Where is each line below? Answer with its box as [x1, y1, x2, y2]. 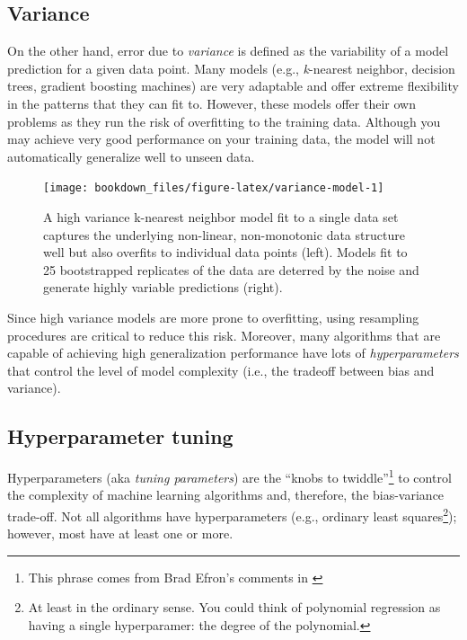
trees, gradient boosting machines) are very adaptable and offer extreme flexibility [7, 76, 459, 95]
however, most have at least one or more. [7, 524, 233, 543]
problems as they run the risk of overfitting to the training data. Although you [7, 111, 441, 130]
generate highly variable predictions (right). [43, 278, 283, 297]
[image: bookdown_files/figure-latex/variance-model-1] [43, 182, 384, 195]
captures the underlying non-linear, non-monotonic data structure [43, 225, 405, 244]
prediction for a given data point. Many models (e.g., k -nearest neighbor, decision [7, 58, 455, 77]
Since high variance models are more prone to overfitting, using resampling [7, 307, 419, 326]
